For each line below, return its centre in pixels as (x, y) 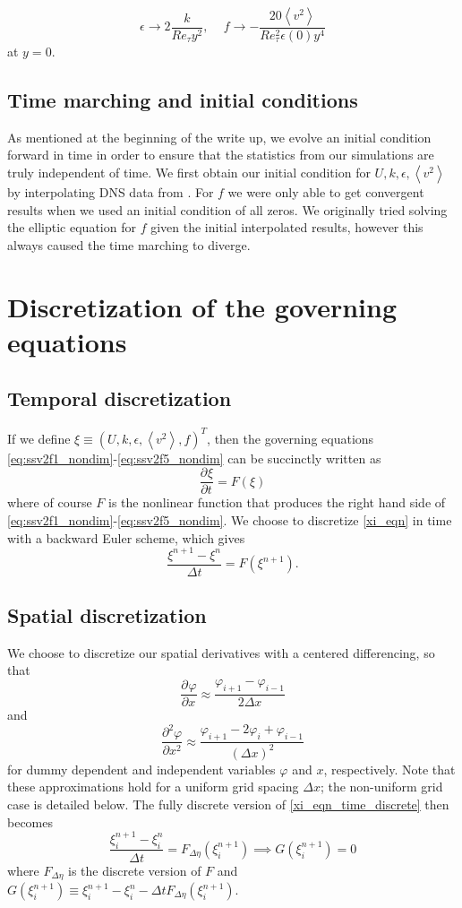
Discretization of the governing (202, 306)
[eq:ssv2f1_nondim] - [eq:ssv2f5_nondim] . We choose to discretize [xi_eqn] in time (230, 519)
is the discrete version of (134, 870)
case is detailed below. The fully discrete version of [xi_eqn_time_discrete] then (228, 804)
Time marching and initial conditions (183, 100)
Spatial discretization (107, 615)
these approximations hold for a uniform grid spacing (153, 787)
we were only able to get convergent (326, 192)
